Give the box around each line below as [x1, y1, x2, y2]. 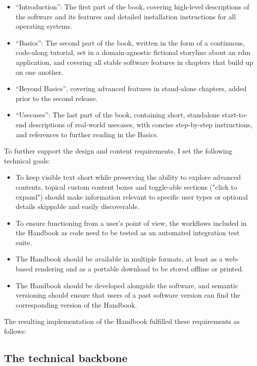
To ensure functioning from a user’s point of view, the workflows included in [15, 217, 247, 228]
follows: [4, 326, 27, 336]
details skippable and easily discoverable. [15, 201, 140, 211]
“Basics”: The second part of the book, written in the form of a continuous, [15, 37, 245, 48]
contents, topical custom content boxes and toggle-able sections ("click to [15, 181, 237, 192]
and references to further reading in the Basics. [15, 129, 158, 139]
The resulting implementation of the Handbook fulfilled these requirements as [4, 316, 240, 326]
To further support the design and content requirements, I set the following [4, 146, 232, 156]
